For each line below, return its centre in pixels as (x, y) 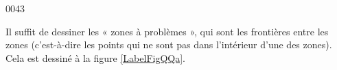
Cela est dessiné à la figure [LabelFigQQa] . (96, 57)
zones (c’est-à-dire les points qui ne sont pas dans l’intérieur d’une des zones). (169, 45)
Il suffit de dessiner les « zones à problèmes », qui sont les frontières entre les (167, 31)
